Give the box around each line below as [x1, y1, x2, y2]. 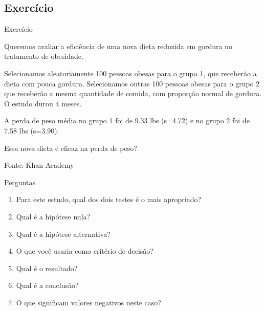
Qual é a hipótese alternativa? [16, 228, 111, 239]
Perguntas [4, 176, 35, 187]
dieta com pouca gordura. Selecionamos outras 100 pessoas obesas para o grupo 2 [4, 78, 260, 88]
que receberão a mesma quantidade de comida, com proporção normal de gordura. [4, 88, 262, 99]
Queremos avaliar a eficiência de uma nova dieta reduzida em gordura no [4, 40, 232, 51]
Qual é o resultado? [16, 262, 78, 273]
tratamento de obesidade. [4, 51, 83, 61]
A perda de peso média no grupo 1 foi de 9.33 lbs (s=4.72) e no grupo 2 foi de [4, 115, 250, 126]
